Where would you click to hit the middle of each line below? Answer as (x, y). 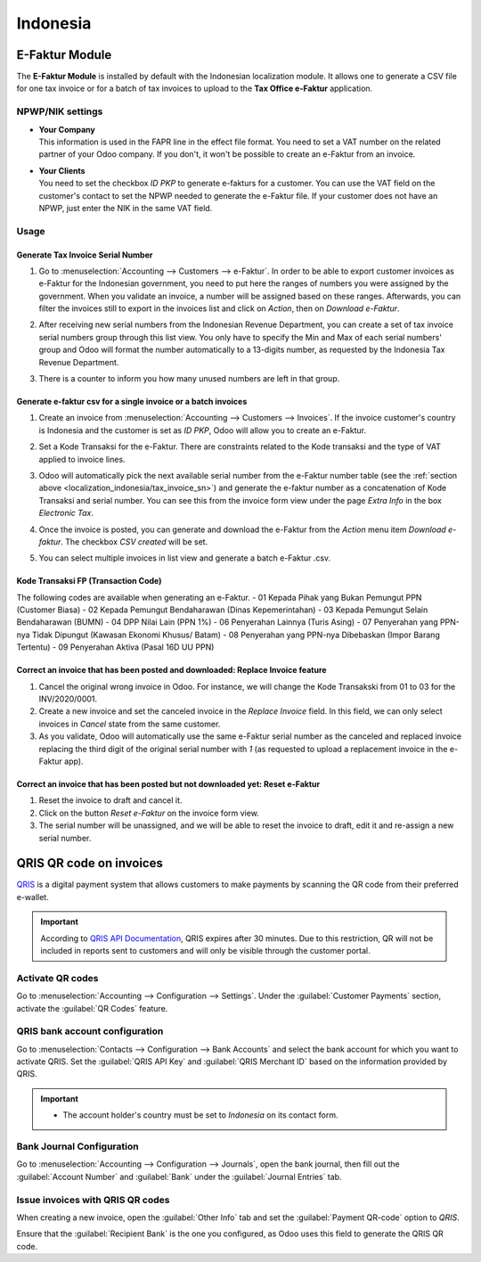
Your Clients (62, 170)
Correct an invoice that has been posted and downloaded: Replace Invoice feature (171, 670)
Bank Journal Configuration (77, 1147)
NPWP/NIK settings (60, 111)
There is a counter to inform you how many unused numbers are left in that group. (189, 379)
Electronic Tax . (66, 513)
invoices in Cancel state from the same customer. (130, 724)
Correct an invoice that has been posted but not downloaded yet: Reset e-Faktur (168, 784)
